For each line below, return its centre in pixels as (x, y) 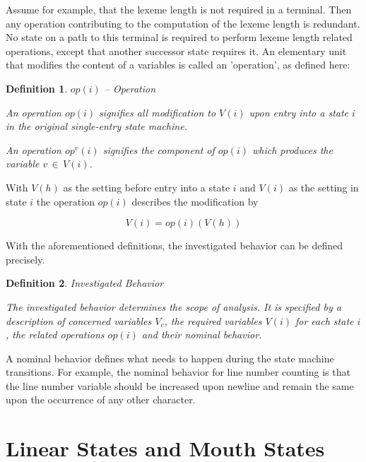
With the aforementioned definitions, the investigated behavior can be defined (175, 245)
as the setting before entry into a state (147, 187)
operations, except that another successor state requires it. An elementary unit (176, 51)
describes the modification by (195, 201)
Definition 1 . (37, 88)
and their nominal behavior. (202, 334)
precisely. (25, 259)
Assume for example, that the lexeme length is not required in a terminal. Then (179, 9)
